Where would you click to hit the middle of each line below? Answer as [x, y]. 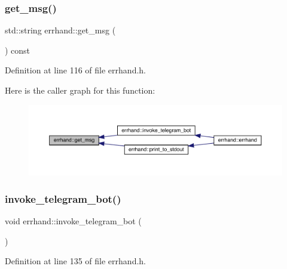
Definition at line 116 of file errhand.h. [75, 70]
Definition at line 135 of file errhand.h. [75, 261]
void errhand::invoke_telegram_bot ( [73, 221]
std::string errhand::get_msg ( [60, 30]
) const [18, 50]
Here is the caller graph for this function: [80, 90]
